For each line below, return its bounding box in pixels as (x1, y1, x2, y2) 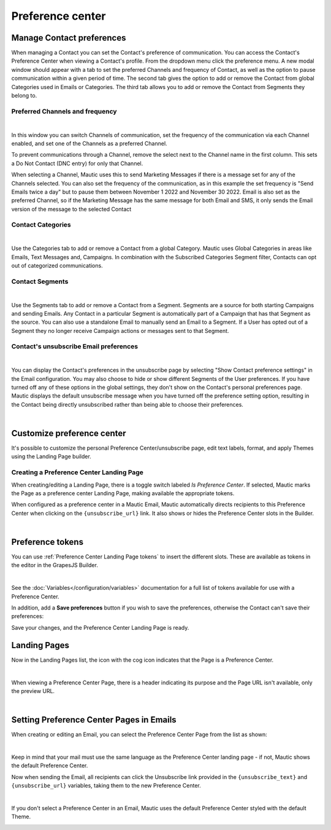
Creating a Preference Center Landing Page (11, 468, 144, 477)
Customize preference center (11, 428, 126, 439)
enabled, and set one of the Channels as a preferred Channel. (11, 139, 168, 147)
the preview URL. (11, 687, 55, 694)
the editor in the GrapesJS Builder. (11, 562, 98, 569)
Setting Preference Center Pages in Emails (11, 715, 177, 725)
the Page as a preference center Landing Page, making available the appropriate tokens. (11, 490, 235, 497)
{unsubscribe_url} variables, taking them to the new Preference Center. (11, 782, 202, 789)
